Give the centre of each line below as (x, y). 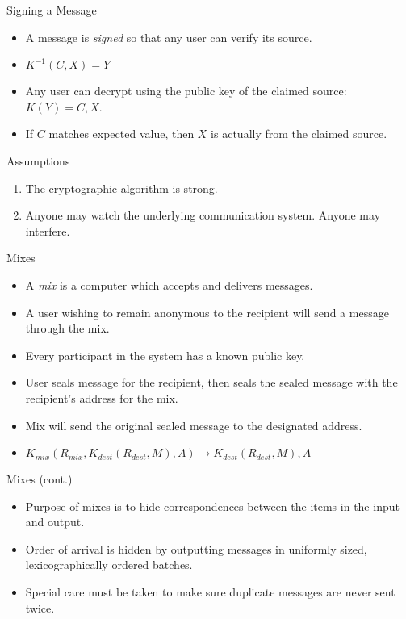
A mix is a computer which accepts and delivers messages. (169, 284)
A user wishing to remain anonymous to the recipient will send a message (207, 312)
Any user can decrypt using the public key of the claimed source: (186, 91)
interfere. (48, 230)
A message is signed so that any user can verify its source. (169, 37)
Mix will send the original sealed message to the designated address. (194, 425)
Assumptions (38, 160)
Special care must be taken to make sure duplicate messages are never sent (210, 592)
